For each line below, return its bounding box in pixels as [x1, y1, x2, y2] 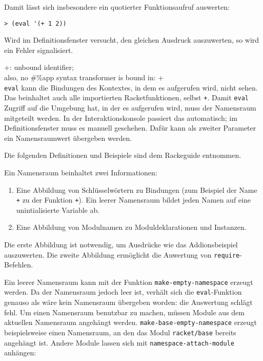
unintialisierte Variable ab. [16, 204, 100, 215]
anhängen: [4, 347, 36, 358]
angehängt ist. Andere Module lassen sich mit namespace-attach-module [4, 337, 234, 348]
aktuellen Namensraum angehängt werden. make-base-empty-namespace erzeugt [4, 317, 257, 328]
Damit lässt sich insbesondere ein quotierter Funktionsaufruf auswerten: [4, 2, 230, 12]
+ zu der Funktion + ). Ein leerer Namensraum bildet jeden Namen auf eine [16, 194, 251, 205]
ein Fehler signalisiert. [4, 44, 73, 55]
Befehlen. [4, 259, 33, 270]
